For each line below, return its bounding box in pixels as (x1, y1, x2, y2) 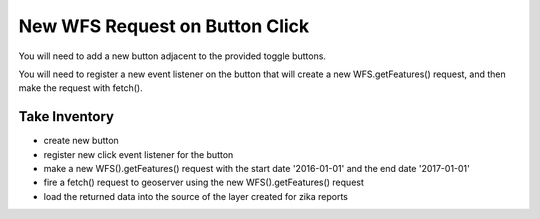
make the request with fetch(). (18, 82, 144, 94)
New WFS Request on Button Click (18, 15, 310, 37)
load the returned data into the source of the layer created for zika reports (43, 190, 349, 202)
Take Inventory (18, 108, 115, 125)
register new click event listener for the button (43, 148, 234, 160)
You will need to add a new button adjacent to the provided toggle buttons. (18, 50, 327, 62)
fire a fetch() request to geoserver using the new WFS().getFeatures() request (43, 176, 365, 189)
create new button (43, 135, 119, 147)
